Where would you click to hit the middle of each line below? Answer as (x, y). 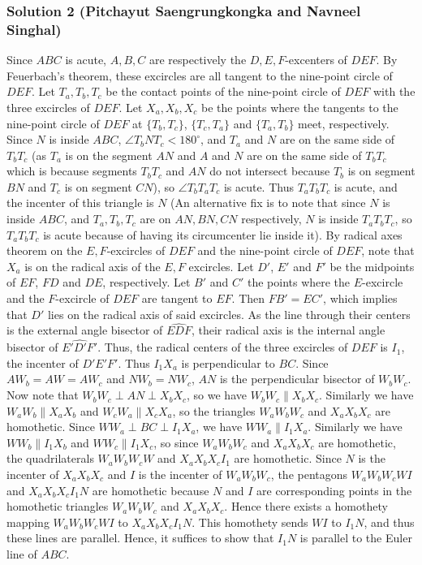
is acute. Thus (258, 186)
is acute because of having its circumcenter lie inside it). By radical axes (223, 234)
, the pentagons (309, 474)
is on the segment (109, 155)
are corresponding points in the (334, 490)
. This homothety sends (250, 522)
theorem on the (45, 250)
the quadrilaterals (50, 458)
